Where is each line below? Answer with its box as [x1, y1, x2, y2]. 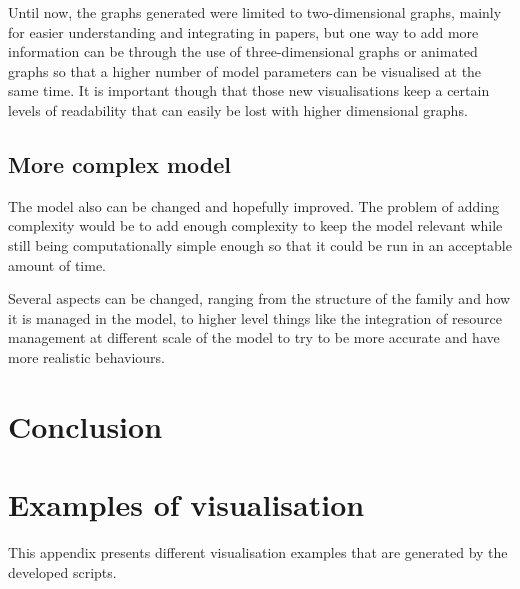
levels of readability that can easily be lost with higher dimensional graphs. [8, 99, 468, 120]
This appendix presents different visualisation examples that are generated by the [8, 542, 508, 563]
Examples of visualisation [8, 484, 365, 525]
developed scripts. [8, 561, 117, 582]
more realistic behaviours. [8, 346, 165, 367]
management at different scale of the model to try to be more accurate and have [8, 327, 500, 348]
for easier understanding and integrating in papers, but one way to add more [8, 21, 479, 42]
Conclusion [8, 405, 163, 446]
